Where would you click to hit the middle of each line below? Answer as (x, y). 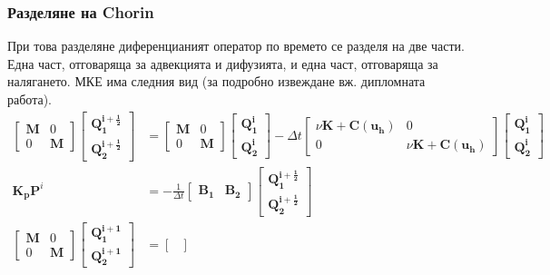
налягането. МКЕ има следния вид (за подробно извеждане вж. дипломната (216, 81)
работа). (29, 99)
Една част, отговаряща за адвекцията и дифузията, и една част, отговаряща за (223, 63)
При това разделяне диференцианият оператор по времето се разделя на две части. (236, 46)
